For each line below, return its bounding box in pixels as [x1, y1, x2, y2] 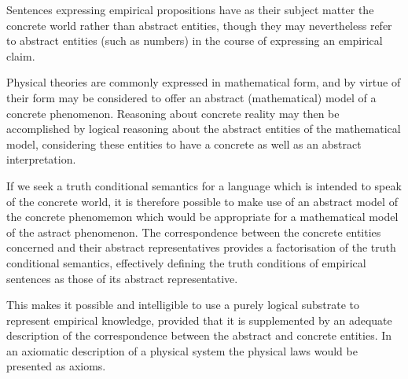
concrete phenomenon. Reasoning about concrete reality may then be [6, 105, 340, 121]
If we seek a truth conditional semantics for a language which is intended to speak [6, 177, 402, 193]
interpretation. [6, 151, 76, 167]
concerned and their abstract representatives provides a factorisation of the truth [6, 239, 396, 256]
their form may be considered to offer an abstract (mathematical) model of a [6, 89, 377, 105]
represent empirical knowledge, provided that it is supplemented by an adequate [6, 311, 392, 328]
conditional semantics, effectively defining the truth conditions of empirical [6, 254, 366, 270]
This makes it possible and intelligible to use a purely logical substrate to [6, 296, 359, 313]
